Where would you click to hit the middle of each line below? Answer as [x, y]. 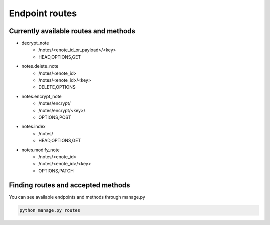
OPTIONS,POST [55, 117]
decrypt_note [35, 43]
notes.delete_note [40, 66]
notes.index [34, 127]
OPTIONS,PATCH [56, 171]
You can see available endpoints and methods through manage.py [77, 197]
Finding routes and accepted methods [70, 185]
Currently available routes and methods [72, 31]
